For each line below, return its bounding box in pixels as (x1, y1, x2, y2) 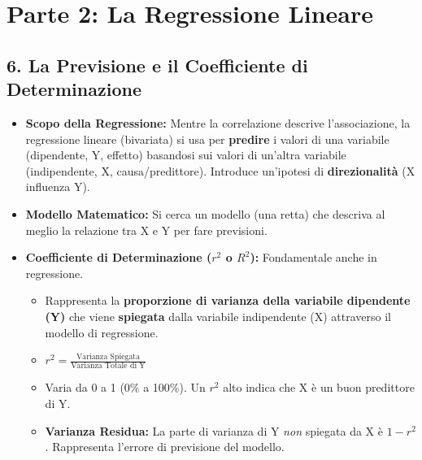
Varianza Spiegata (76, 352, 141, 361)
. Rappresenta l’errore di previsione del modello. (45, 438, 285, 455)
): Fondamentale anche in (250, 249, 377, 266)
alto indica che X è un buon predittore (223, 379, 415, 396)
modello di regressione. (45, 323, 159, 341)
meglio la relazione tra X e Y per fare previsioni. (25, 221, 268, 238)
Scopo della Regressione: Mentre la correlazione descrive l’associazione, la (25, 114, 411, 131)
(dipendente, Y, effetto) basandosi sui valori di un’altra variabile (25, 146, 346, 163)
